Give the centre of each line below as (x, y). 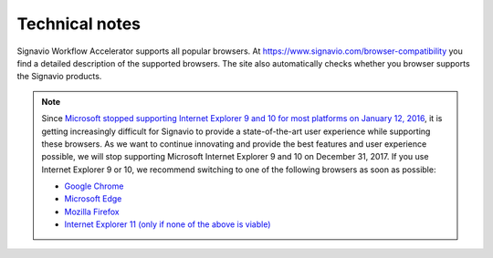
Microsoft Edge (93, 199)
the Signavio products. (59, 77)
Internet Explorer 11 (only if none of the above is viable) (168, 224)
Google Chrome (94, 186)
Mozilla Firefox (92, 212)
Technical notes (79, 24)
